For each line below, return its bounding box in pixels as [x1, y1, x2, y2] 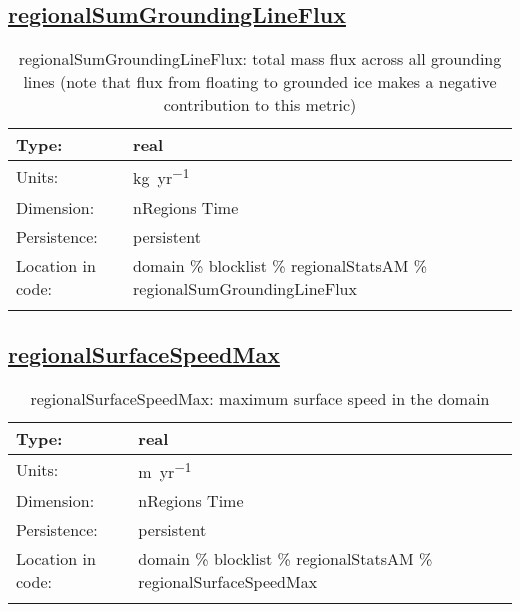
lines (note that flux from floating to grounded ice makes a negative [23, 70, 497, 94]
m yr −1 [138, 456, 192, 484]
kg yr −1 [133, 163, 190, 190]
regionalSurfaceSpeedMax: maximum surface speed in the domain [30, 386, 490, 410]
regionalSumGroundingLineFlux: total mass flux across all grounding [18, 47, 502, 71]
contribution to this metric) [163, 93, 357, 117]
